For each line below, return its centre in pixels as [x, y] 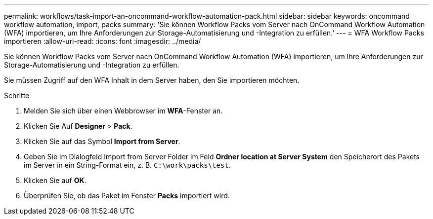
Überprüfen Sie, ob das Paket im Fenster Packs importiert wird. [127, 196]
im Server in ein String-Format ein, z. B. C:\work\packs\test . [127, 165]
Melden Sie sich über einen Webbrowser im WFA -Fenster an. [123, 111]
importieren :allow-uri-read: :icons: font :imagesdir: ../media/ [103, 41]
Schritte [17, 95]
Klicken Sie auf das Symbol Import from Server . [102, 141]
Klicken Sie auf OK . [55, 180]
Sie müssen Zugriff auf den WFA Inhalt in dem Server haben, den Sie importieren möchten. [152, 80]
